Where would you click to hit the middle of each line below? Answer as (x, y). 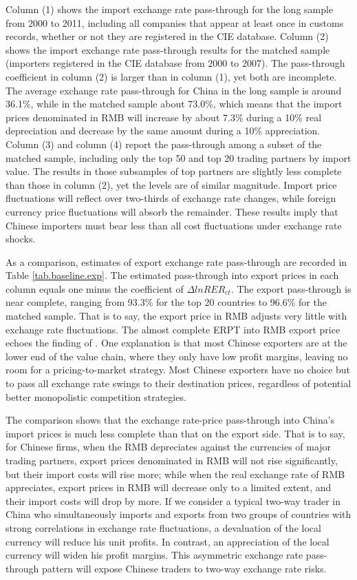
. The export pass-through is (291, 288)
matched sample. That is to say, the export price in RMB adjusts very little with (176, 316)
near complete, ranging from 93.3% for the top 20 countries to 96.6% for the (166, 302)
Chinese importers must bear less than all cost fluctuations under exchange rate (174, 225)
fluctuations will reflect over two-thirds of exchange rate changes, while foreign (171, 198)
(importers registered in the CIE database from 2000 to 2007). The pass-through (175, 63)
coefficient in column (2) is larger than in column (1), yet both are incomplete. (171, 76)
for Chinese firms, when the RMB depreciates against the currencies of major (169, 447)
